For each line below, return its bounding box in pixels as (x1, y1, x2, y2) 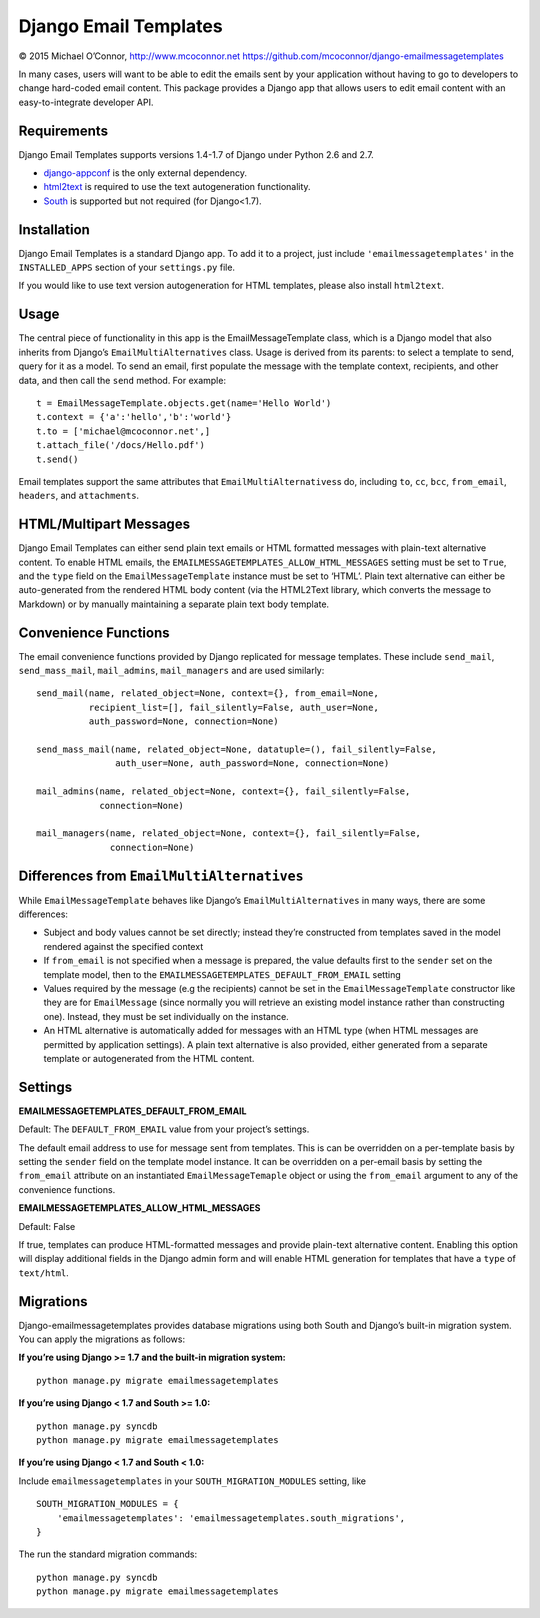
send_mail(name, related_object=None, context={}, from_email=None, (36, 688, 379, 699)
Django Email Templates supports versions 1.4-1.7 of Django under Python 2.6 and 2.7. (18, 148, 374, 160)
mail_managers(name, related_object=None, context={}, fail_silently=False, (36, 828, 422, 839)
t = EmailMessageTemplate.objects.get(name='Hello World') (36, 397, 332, 409)
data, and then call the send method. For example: (18, 374, 227, 386)
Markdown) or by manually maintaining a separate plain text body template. (18, 598, 330, 610)
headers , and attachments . (18, 490, 140, 502)
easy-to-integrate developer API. (18, 96, 154, 108)
